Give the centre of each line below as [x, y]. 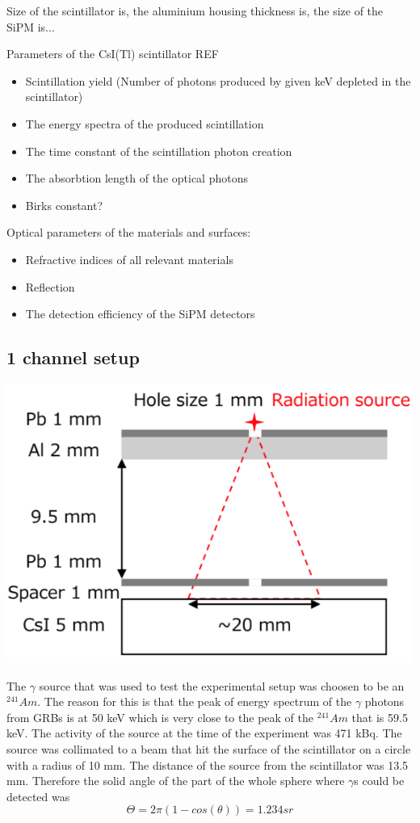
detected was [38, 796]
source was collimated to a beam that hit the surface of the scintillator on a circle [209, 748]
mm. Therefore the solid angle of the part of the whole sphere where [176, 781]
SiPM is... [31, 26]
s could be [379, 781]
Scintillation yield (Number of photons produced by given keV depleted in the [218, 80]
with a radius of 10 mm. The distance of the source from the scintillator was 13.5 [208, 764]
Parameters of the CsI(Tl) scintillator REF [113, 54]
